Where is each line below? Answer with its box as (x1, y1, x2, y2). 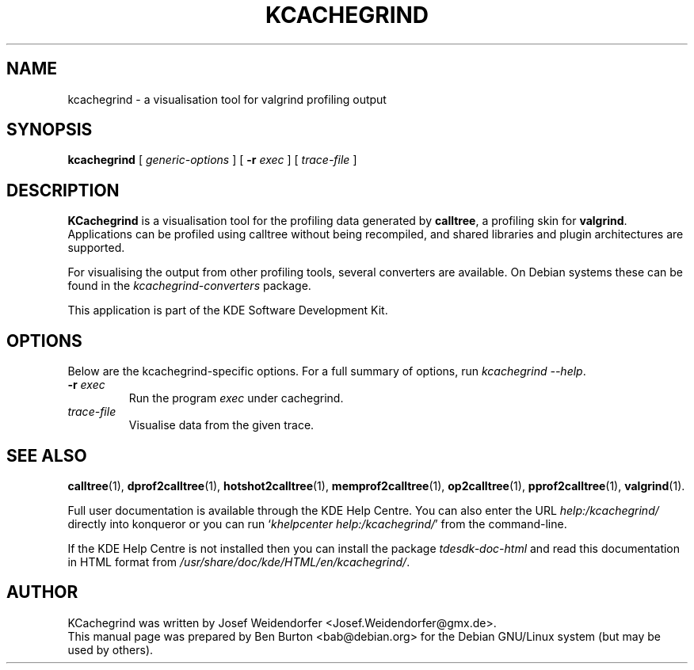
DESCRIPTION (6, 180, 120, 200)
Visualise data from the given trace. (128, 418, 315, 432)
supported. (67, 241, 125, 255)
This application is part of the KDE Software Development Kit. (67, 303, 388, 318)
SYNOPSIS (6, 120, 93, 140)
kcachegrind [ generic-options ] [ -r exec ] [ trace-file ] (67, 153, 357, 167)
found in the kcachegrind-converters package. (67, 279, 311, 293)
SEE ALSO (6, 445, 87, 466)
